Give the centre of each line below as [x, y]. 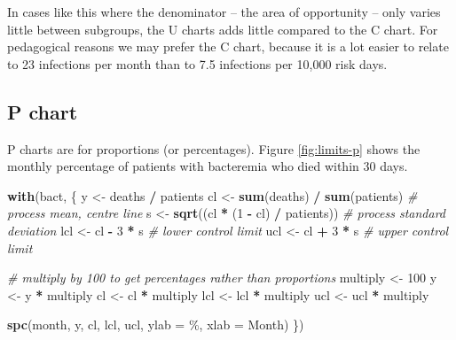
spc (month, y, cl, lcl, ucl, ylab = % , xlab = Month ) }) [156, 325]
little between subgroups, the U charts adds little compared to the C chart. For [223, 29]
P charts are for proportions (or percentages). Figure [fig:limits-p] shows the [214, 148]
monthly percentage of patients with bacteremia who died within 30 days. [208, 166]
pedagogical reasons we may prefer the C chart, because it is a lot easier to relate [228, 46]
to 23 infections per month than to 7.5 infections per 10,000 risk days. [197, 63]
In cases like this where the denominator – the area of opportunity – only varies [224, 12]
